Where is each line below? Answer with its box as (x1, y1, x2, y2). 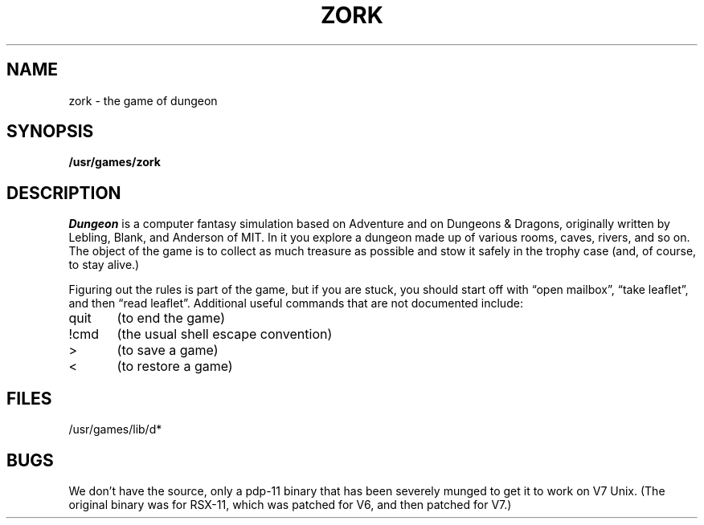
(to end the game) (117, 310, 226, 327)
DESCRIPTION (6, 182, 121, 203)
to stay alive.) (68, 258, 140, 272)
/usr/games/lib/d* (68, 422, 162, 437)
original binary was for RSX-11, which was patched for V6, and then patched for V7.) (68, 497, 512, 511)
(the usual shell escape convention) (117, 326, 333, 343)
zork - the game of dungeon (68, 93, 218, 108)
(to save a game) (117, 342, 219, 359)
